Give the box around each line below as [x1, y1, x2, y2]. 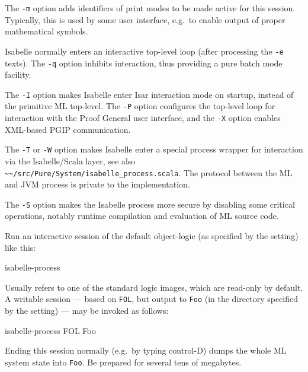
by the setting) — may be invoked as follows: [5, 304, 169, 317]
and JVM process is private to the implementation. [5, 178, 190, 190]
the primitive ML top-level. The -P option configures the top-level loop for [5, 100, 275, 112]
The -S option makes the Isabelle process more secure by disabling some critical [5, 198, 295, 210]
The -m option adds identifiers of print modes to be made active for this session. [5, 2, 296, 14]
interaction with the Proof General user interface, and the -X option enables [5, 112, 281, 124]
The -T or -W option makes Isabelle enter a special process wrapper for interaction [5, 143, 303, 155]
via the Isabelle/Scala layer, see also [5, 154, 136, 167]
